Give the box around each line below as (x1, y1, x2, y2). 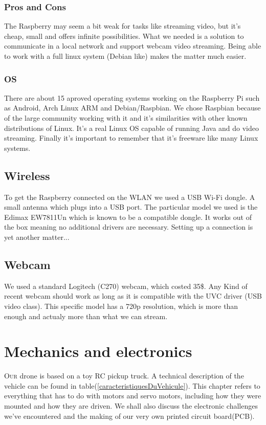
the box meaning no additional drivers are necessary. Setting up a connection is (4, 221, 253, 232)
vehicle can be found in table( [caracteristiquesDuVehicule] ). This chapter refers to (4, 380, 260, 391)
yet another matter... (4, 231, 70, 242)
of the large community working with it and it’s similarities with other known (4, 113, 248, 123)
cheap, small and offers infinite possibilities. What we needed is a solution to (4, 30, 244, 41)
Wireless (4, 167, 50, 183)
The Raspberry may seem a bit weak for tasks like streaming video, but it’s (4, 20, 241, 31)
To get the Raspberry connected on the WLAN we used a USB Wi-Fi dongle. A (4, 191, 255, 202)
